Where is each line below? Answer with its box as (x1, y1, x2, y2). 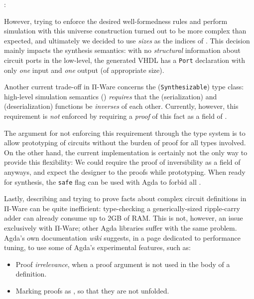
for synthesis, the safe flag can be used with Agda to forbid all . (4, 176, 201, 187)
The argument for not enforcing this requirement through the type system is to (4, 127, 246, 138)
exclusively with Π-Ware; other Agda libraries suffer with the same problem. (4, 223, 237, 233)
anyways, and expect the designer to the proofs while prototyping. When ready (4, 167, 246, 177)
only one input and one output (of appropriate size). (4, 64, 164, 75)
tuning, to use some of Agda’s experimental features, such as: (4, 242, 191, 253)
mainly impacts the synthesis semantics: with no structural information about (4, 45, 241, 55)
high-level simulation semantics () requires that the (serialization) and (4, 91, 217, 101)
